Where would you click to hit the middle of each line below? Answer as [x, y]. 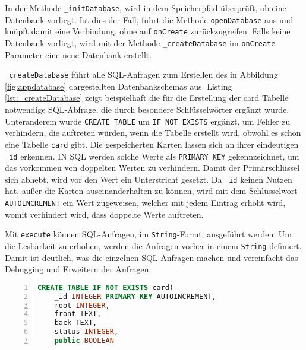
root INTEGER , [82, 305]
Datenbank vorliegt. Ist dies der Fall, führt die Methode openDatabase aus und [149, 19]
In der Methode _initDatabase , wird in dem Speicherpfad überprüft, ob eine [146, 8]
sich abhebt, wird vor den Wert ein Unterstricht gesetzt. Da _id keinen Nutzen [149, 179]
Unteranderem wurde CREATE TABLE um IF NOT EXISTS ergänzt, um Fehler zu [148, 121]
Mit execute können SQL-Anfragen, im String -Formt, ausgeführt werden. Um [149, 234]
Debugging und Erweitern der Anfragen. [78, 269]
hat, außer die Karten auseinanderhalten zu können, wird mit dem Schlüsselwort [151, 191]
